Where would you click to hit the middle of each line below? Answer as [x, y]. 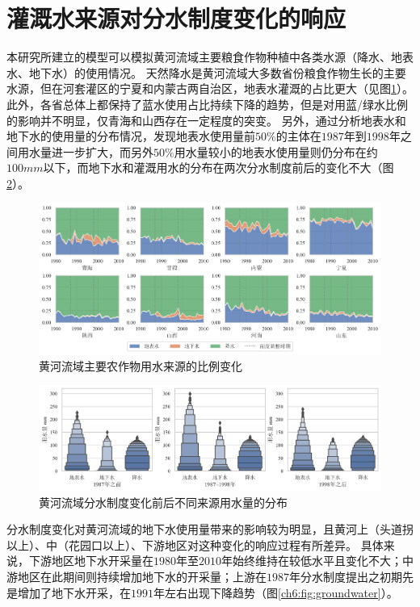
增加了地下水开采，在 [74, 592]
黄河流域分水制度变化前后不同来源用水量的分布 [163, 502]
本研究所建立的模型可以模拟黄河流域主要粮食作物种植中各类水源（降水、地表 [210, 57]
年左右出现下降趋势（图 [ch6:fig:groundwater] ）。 [276, 592]
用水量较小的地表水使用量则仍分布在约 [276, 151]
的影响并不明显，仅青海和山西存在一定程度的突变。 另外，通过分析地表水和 [206, 120]
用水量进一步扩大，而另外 [85, 151]
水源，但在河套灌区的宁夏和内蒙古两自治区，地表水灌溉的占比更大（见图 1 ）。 [210, 88]
